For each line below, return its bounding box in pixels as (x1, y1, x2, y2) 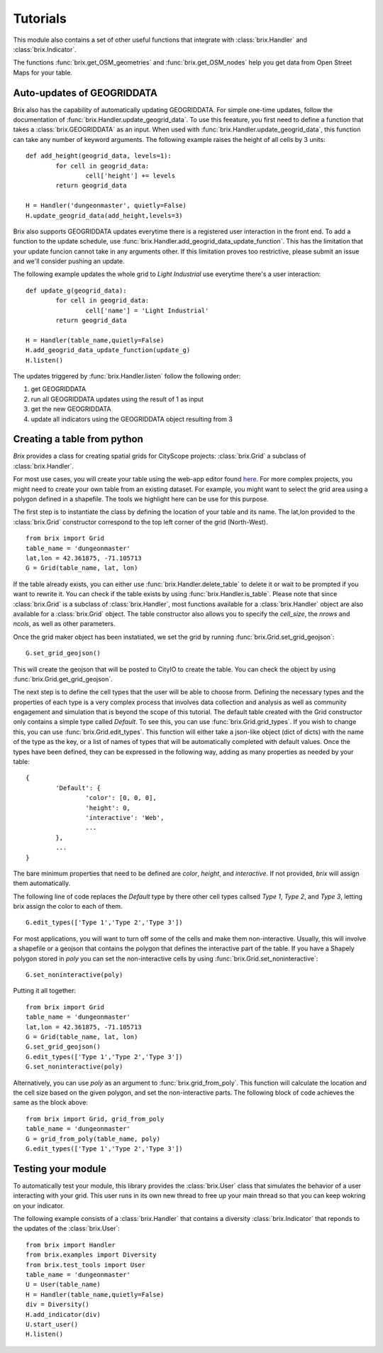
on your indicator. (13, 1201, 65, 1210)
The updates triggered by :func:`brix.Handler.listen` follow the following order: (13, 372, 241, 380)
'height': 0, (85, 804, 131, 812)
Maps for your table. (13, 68, 72, 77)
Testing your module (13, 1163, 106, 1175)
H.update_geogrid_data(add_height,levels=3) (26, 212, 184, 219)
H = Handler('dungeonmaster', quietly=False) (26, 202, 187, 209)
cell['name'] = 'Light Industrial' (85, 306, 209, 314)
